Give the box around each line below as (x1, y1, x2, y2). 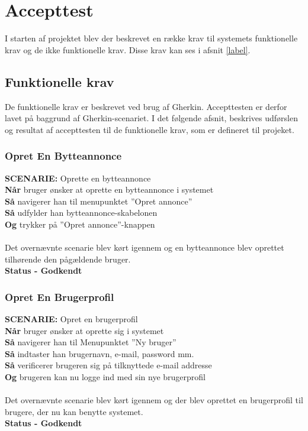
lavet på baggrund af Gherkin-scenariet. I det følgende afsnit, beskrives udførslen (5, 112, 298, 124)
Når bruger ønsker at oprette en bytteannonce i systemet (5, 183, 214, 196)
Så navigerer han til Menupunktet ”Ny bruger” (5, 336, 177, 348)
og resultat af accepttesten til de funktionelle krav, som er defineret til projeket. (5, 123, 294, 135)
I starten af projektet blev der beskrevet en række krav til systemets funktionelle (5, 32, 298, 44)
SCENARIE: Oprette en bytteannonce (5, 171, 151, 184)
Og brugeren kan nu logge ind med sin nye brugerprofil (5, 371, 206, 383)
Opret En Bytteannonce (5, 148, 122, 163)
